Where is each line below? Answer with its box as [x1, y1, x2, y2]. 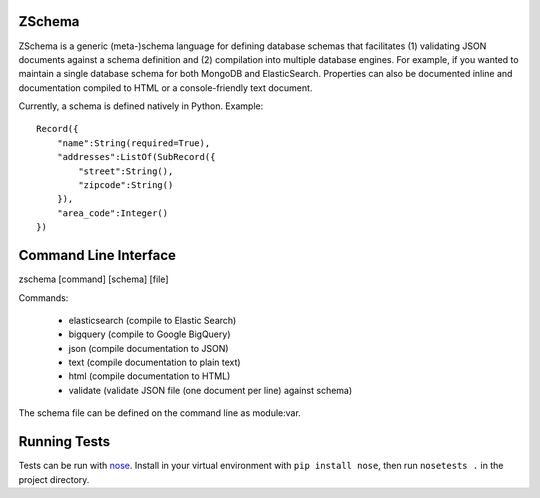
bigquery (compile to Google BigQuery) [68, 328, 231, 340]
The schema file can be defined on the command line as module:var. [18, 407, 302, 419]
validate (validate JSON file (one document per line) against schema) [68, 384, 353, 396]
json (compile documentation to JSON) [68, 342, 229, 354]
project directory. [18, 473, 90, 485]
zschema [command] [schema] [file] [18, 273, 169, 285]
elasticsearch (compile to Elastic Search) [68, 314, 237, 326]
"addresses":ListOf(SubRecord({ [56, 151, 216, 163]
